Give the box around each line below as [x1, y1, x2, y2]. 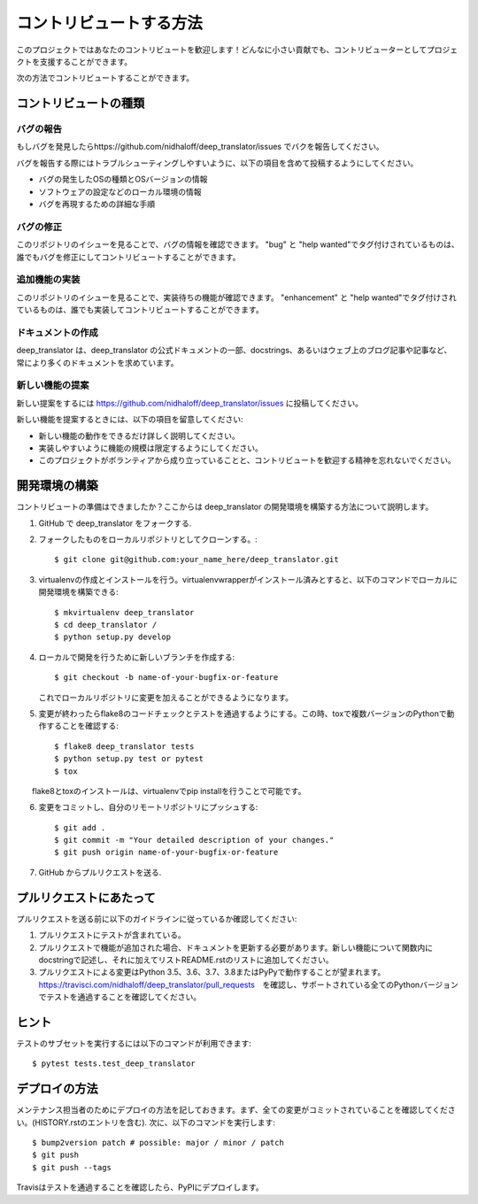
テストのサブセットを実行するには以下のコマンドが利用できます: [16, 1038, 252, 1048]
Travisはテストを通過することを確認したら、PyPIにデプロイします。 [16, 1182, 264, 1192]
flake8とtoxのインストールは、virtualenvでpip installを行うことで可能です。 [31, 785, 306, 796]
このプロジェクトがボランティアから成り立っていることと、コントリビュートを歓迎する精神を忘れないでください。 [38, 455, 456, 466]
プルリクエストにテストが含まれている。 [38, 930, 186, 940]
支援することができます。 [39, 56, 133, 66]
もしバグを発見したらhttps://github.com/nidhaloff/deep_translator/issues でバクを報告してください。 [16, 142, 384, 152]
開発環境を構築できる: [38, 587, 119, 598]
